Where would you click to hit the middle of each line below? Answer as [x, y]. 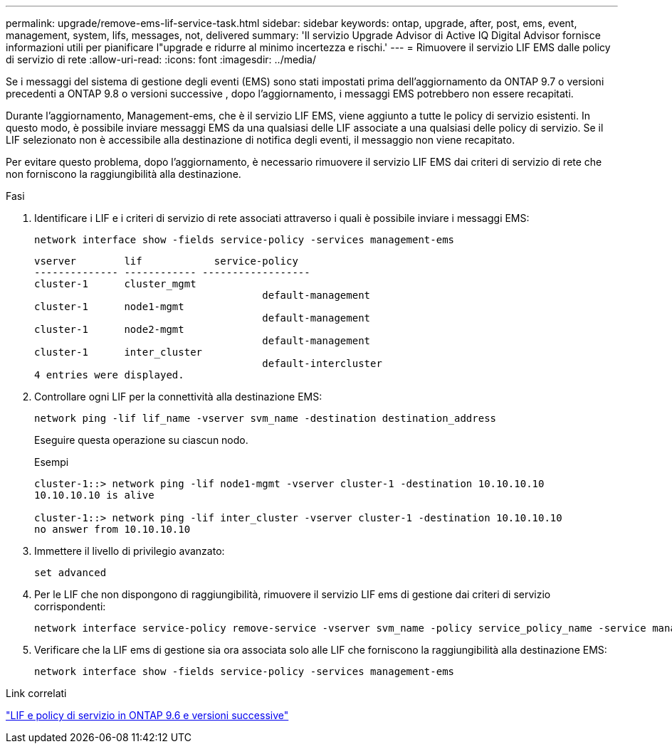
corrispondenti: [70, 606]
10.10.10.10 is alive [94, 495]
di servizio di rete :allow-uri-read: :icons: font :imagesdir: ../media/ [161, 59]
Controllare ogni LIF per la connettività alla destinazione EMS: [178, 397]
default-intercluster [322, 363]
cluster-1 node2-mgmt [109, 329]
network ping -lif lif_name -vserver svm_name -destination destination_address [266, 418]
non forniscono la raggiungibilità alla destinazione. [124, 174]
